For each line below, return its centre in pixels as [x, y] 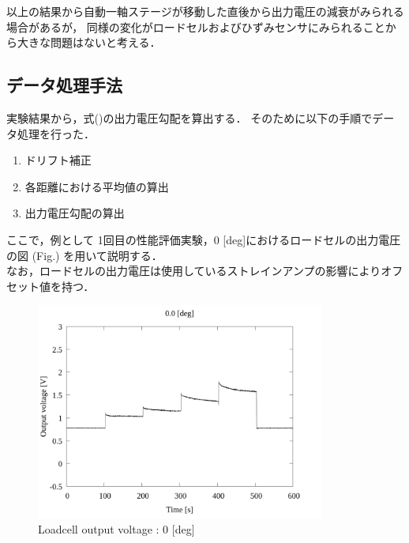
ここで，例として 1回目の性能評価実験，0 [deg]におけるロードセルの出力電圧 [204, 239]
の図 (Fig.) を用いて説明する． [84, 255]
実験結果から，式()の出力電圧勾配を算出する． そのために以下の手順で [189, 117]
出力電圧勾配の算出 [75, 213]
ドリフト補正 [58, 160]
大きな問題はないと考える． [89, 42]
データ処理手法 [64, 85]
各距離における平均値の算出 [97, 186]
